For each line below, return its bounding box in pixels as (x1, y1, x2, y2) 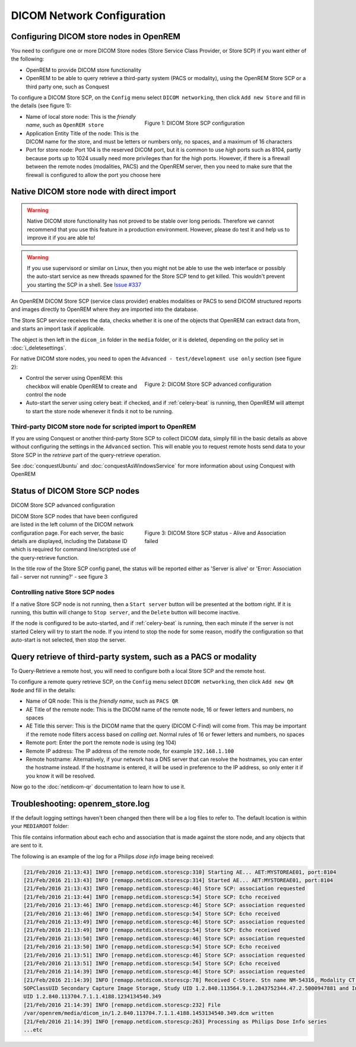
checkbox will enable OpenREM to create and (26, 383, 138, 390)
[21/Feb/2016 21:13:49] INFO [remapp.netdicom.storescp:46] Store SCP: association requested (23, 918, 306, 925)
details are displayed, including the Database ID (11, 537, 128, 544)
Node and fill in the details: (11, 686, 76, 694)
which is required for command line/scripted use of (11, 546, 136, 553)
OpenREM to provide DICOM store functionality (26, 66, 142, 74)
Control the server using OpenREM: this (26, 375, 123, 382)
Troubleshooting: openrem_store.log (11, 798, 150, 808)
